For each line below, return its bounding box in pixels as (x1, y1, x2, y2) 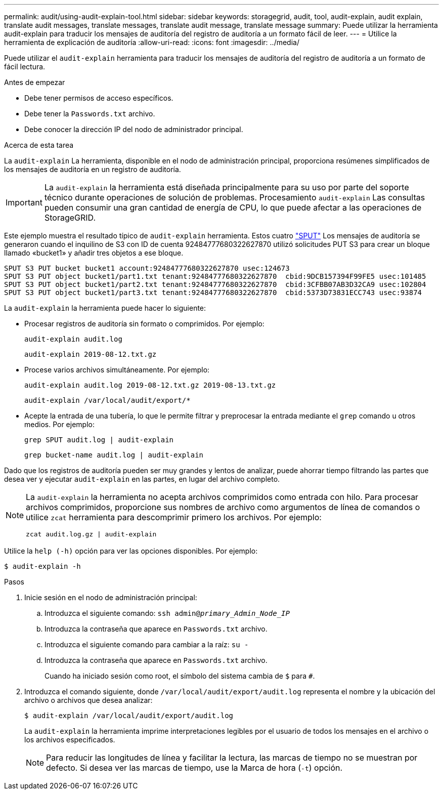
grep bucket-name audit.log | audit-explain (24, 451, 204, 459)
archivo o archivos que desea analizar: (24, 696, 153, 704)
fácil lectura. (4, 62, 46, 71)
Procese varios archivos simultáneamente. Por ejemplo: (24, 365, 210, 374)
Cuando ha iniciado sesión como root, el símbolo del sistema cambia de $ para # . (45, 672, 315, 680)
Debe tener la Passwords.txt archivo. (24, 109, 155, 118)
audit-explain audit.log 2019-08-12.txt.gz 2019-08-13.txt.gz (24, 381, 276, 389)
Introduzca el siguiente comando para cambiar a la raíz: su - (45, 640, 249, 649)
